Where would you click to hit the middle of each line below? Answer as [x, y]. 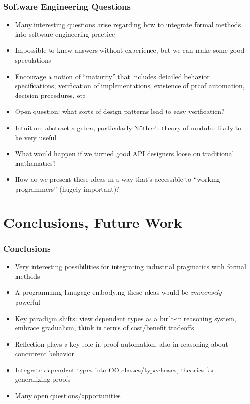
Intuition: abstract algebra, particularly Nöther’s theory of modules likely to [128, 127]
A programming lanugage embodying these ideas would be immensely [118, 292]
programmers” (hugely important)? [67, 188]
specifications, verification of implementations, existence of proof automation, [130, 86]
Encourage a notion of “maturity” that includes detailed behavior [112, 76]
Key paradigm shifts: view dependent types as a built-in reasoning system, [125, 318]
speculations [33, 60]
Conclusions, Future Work [93, 222]
